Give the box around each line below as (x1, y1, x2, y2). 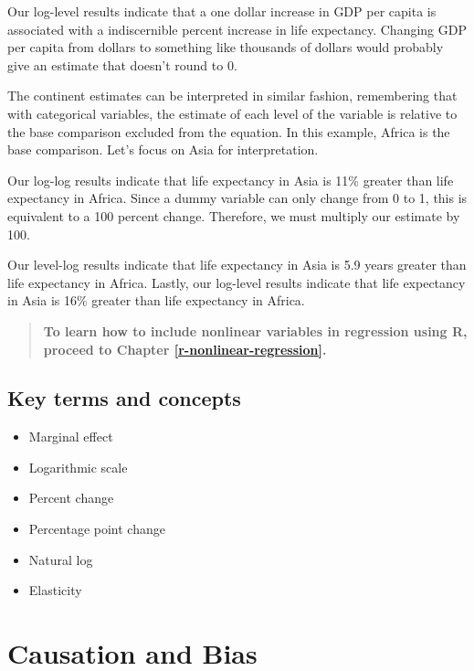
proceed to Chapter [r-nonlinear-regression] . (43, 339, 327, 358)
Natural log (28, 549, 93, 569)
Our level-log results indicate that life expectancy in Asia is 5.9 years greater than (7, 255, 467, 274)
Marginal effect (28, 427, 113, 446)
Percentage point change (28, 519, 165, 538)
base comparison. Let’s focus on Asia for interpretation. (7, 140, 319, 159)
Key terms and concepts (7, 384, 241, 412)
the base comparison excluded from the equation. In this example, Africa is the (7, 122, 450, 141)
